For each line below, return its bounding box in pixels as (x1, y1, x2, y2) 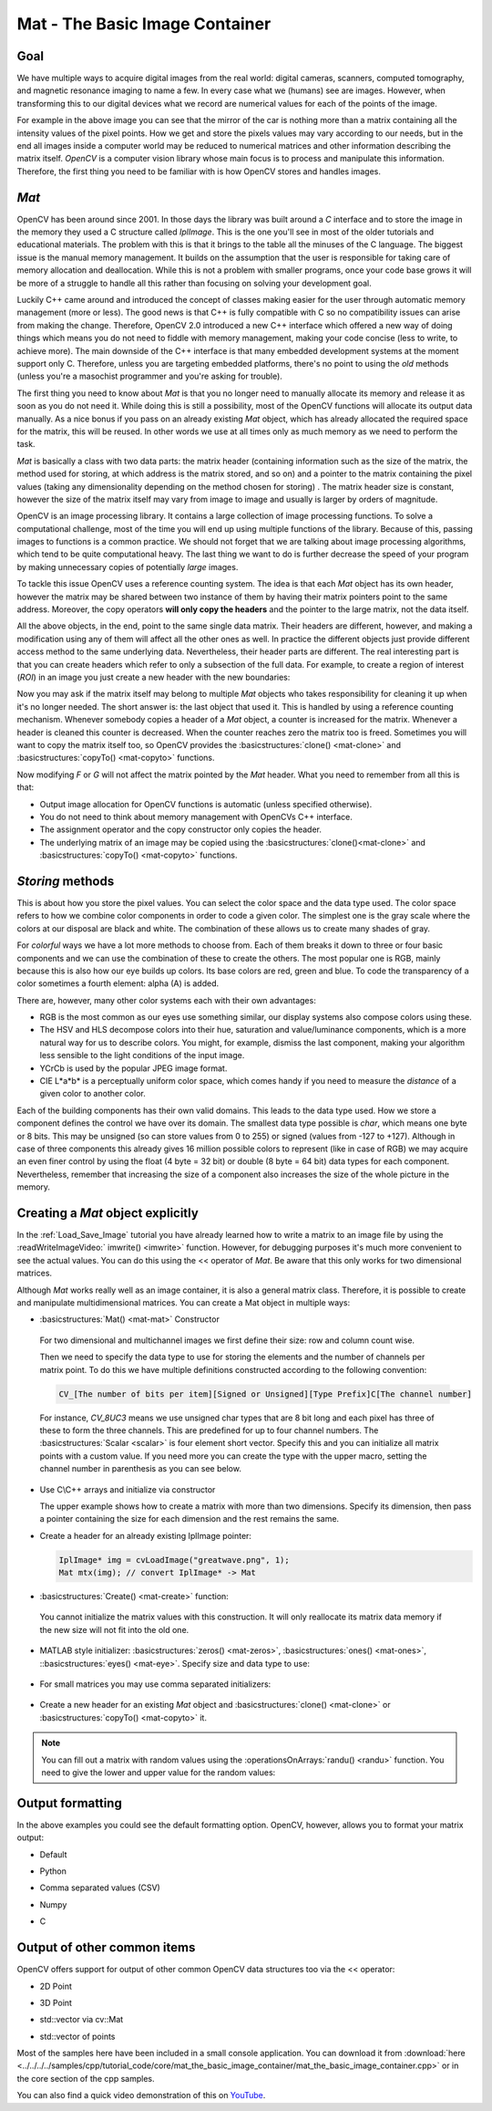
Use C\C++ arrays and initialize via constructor (39, 1483, 216, 1495)
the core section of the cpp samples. (16, 2073, 155, 2084)
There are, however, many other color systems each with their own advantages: (16, 994, 316, 1005)
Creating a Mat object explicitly (16, 1205, 200, 1221)
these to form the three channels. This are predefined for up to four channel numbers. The (39, 1424, 379, 1436)
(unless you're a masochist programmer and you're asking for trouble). (16, 370, 282, 382)
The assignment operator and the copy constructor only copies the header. (39, 824, 323, 835)
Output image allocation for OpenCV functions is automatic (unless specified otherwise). (39, 798, 373, 809)
